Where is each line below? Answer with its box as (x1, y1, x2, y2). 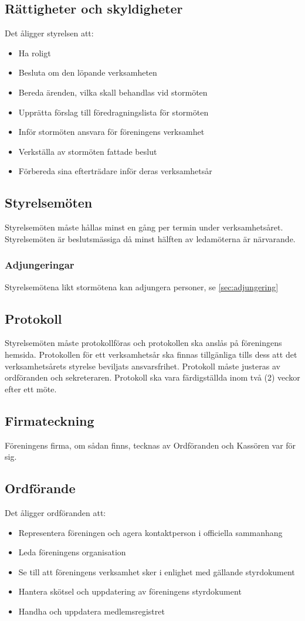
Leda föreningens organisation (18, 546, 126, 558)
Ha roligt (18, 46, 51, 59)
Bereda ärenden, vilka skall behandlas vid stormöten (18, 86, 208, 98)
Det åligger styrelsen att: (5, 27, 94, 39)
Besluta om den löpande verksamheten (18, 66, 157, 79)
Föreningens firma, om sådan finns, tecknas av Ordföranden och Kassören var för (5, 439, 296, 451)
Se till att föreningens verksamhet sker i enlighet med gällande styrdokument (18, 565, 295, 578)
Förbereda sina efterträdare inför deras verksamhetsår (18, 165, 212, 177)
